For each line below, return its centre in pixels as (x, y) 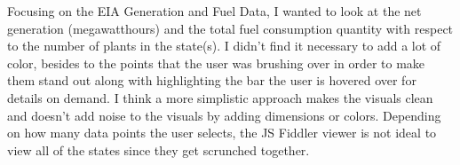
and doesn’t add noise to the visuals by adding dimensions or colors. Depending (224, 115)
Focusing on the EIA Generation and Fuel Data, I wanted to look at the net (214, 11)
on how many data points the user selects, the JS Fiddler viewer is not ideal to (222, 133)
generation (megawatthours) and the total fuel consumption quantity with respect (230, 28)
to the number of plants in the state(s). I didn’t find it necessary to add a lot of (224, 46)
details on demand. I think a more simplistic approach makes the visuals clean (220, 97)
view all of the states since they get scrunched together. (159, 149)
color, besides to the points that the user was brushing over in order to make (216, 63)
